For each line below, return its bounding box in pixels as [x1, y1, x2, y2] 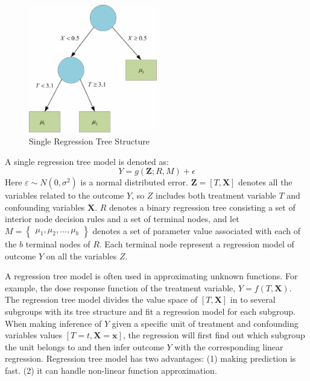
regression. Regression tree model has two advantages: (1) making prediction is [5, 352, 296, 365]
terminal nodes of [25, 237, 90, 250]
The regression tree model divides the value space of [5, 293, 198, 306]
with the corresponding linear [174, 340, 283, 353]
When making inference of [5, 317, 102, 329]
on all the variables [46, 249, 117, 262]
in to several [230, 293, 276, 306]
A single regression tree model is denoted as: [5, 155, 169, 167]
